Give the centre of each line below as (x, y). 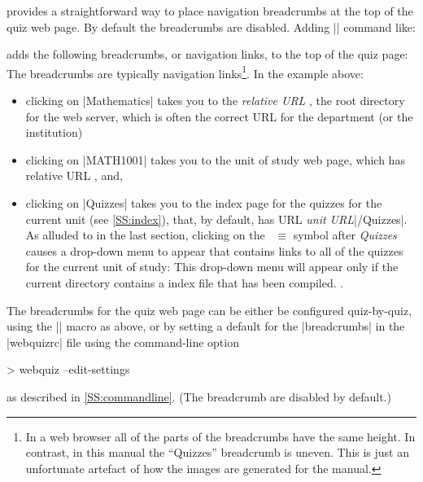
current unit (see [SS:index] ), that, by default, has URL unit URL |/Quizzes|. (216, 219)
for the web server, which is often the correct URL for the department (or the (219, 116)
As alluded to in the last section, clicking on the (145, 235)
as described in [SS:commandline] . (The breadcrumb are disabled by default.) (199, 396)
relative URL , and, (74, 175)
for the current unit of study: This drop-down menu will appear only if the (212, 267)
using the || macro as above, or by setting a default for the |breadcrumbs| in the (206, 326)
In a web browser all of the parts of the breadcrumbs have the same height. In (220, 436)
